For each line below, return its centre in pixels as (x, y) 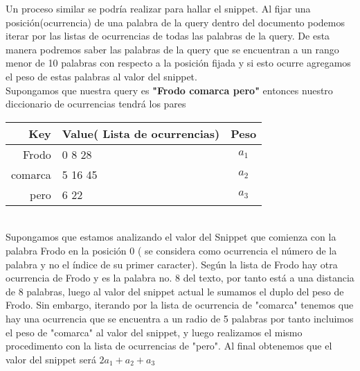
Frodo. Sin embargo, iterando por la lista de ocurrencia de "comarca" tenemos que (180, 305)
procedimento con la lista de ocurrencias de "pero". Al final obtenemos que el (169, 346)
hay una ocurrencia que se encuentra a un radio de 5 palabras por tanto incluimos (180, 318)
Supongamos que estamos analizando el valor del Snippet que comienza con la (171, 237)
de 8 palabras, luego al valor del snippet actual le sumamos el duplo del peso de (175, 291)
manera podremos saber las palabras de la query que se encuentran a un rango (172, 49)
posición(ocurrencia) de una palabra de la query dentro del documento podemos (175, 22)
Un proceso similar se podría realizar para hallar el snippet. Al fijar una (158, 8)
